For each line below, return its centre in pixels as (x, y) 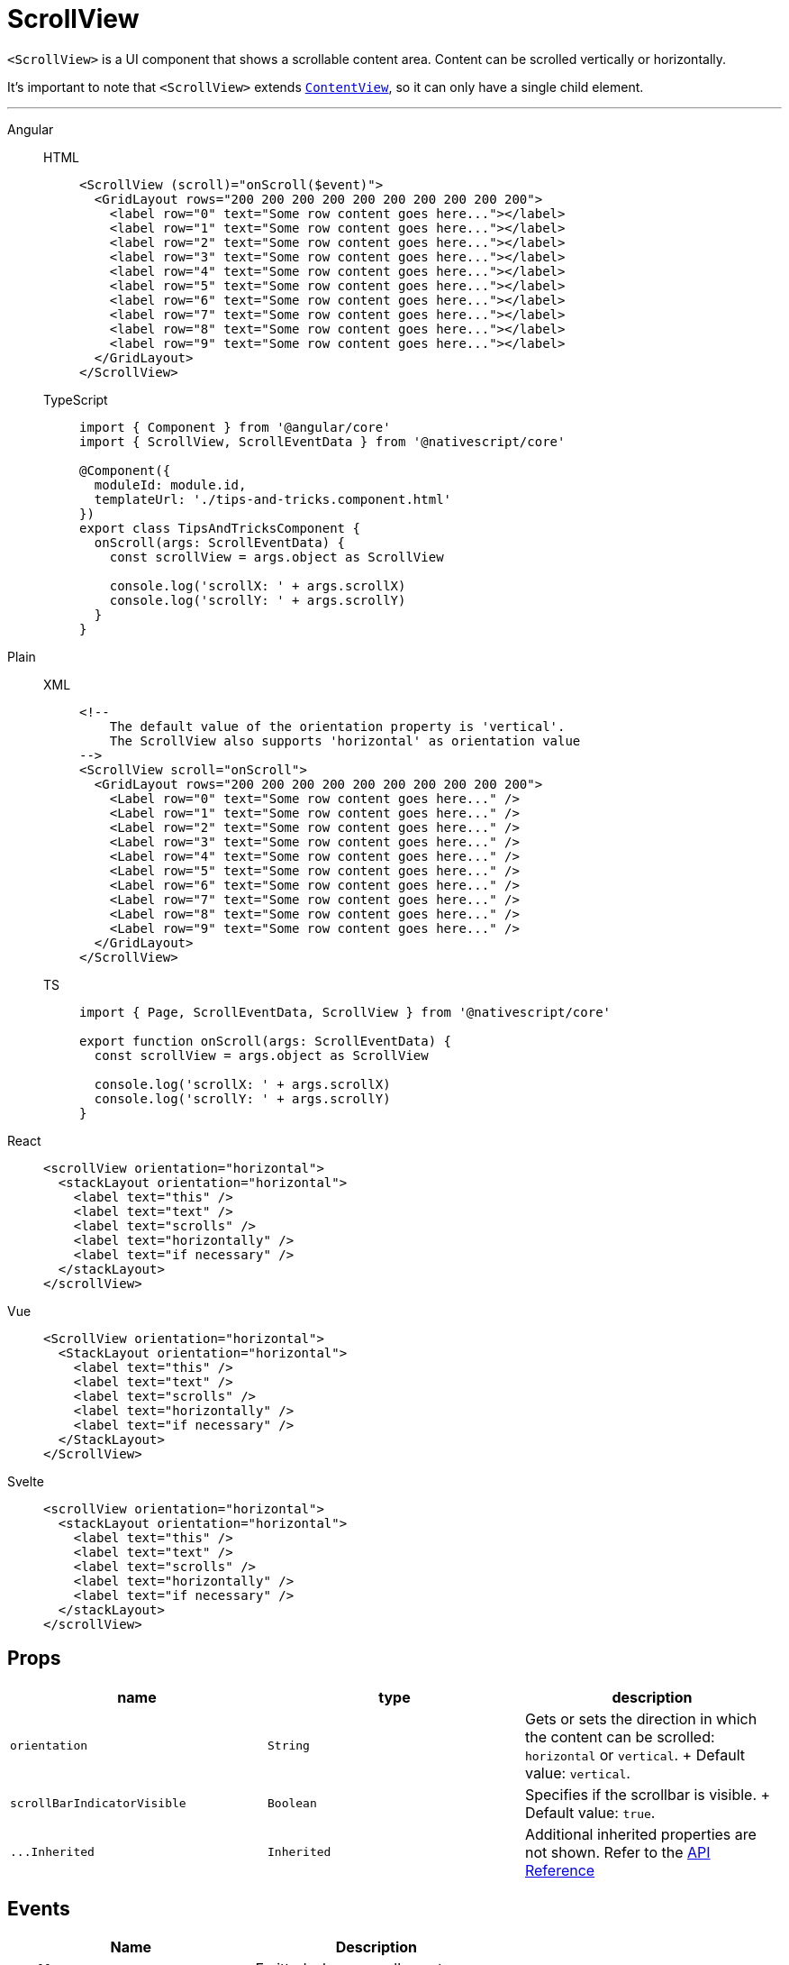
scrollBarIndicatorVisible (98, 1804)
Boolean (292, 1804)
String (288, 1746)
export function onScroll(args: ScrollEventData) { (266, 1041)
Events (39, 1909)
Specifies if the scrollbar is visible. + (648, 1794)
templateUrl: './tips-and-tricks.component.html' (273, 499)
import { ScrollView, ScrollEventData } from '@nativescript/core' (322, 441)
